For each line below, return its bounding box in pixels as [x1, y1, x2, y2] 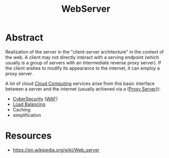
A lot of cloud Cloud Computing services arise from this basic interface [5, 80, 155, 86]
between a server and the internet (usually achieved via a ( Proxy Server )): [5, 85, 161, 92]
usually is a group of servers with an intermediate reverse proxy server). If [5, 59, 161, 65]
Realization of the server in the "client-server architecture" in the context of [5, 49, 164, 55]
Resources [5, 130, 52, 142]
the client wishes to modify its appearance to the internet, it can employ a [5, 65, 160, 71]
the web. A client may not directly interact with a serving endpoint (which [5, 54, 159, 60]
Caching [12, 106, 31, 112]
